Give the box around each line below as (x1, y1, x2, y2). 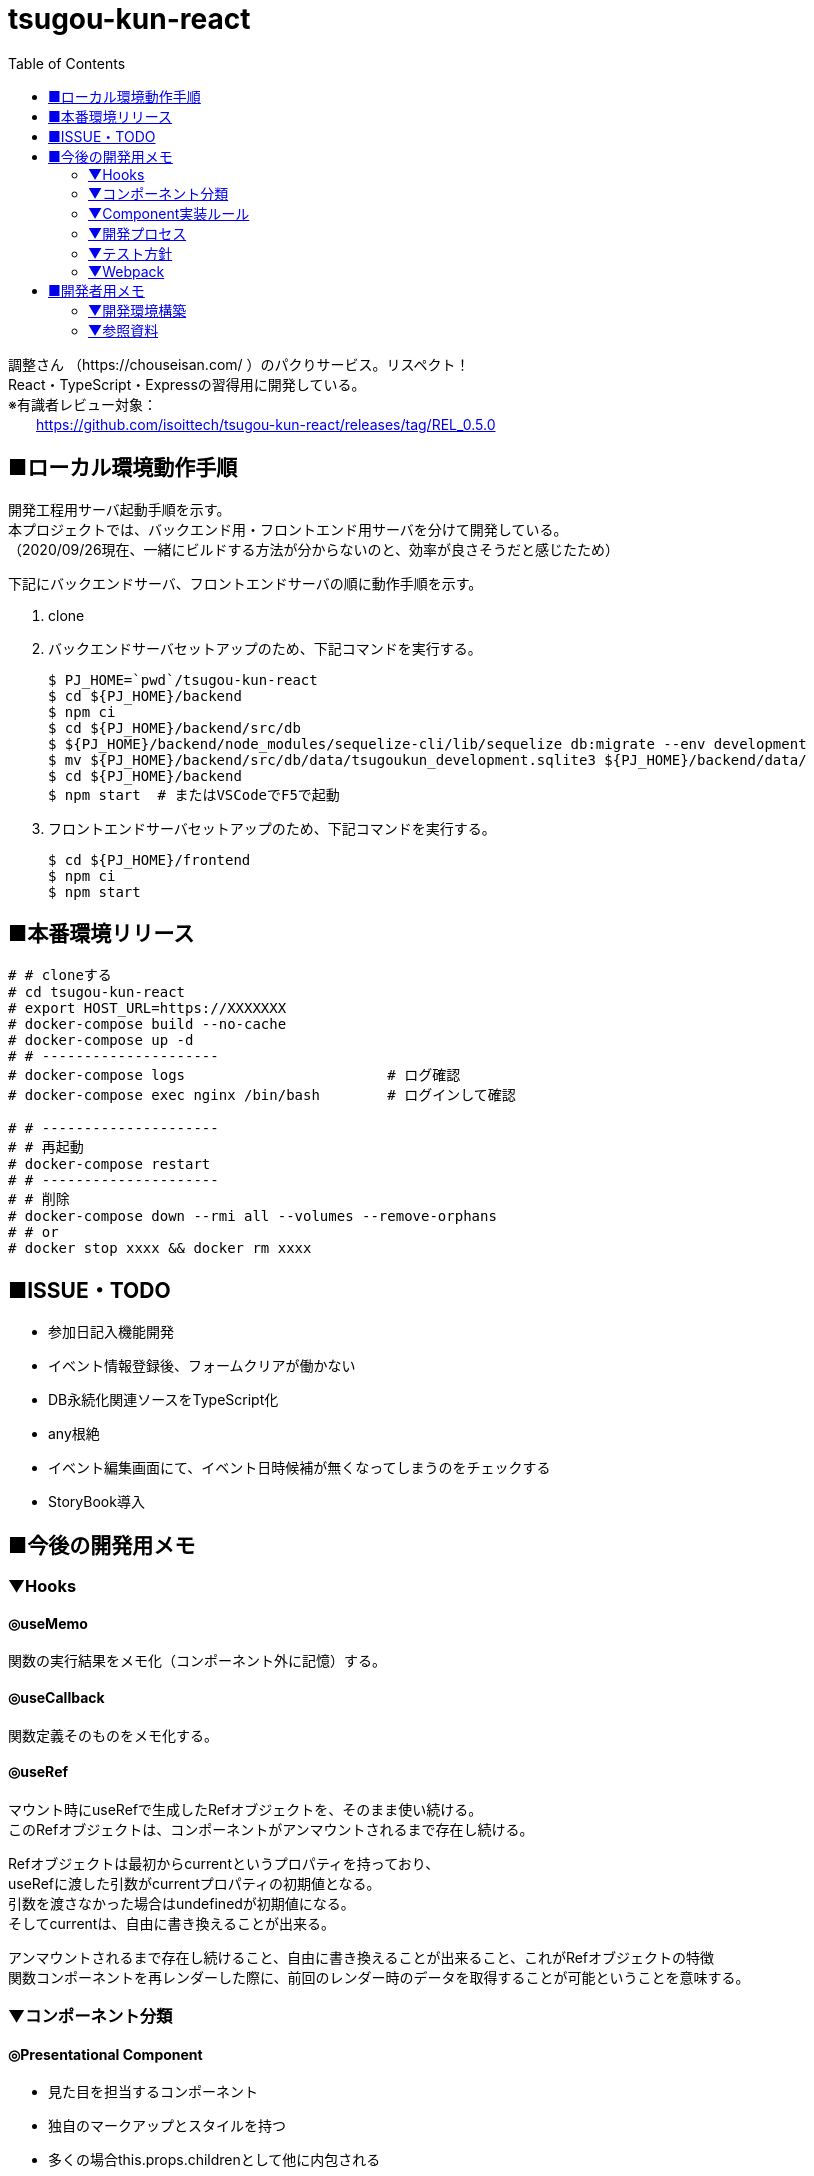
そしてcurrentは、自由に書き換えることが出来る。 (8, 1914, 335, 1932)
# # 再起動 (8, 1139, 84, 1156)
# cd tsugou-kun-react (8, 984, 186, 1001)
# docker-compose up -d (8, 1032, 194, 1049)
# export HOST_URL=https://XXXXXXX (8, 1000, 287, 1017)
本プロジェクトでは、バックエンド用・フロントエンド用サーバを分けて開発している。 (8, 520, 568, 538)
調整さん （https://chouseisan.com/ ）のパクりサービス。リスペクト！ (8, 355, 470, 373)
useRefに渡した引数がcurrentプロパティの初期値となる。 (8, 1874, 381, 1892)
